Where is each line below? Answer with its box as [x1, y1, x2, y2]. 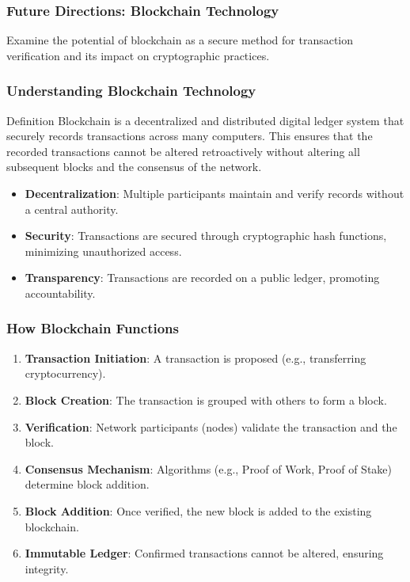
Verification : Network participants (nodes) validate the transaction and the [25, 418, 397, 435]
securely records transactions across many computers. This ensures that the [6, 127, 373, 144]
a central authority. [25, 200, 119, 217]
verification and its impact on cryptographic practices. [6, 47, 270, 63]
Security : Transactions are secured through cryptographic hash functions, [25, 227, 387, 244]
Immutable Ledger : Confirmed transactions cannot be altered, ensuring [25, 545, 384, 561]
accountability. [25, 284, 96, 301]
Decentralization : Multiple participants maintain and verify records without [25, 185, 404, 201]
